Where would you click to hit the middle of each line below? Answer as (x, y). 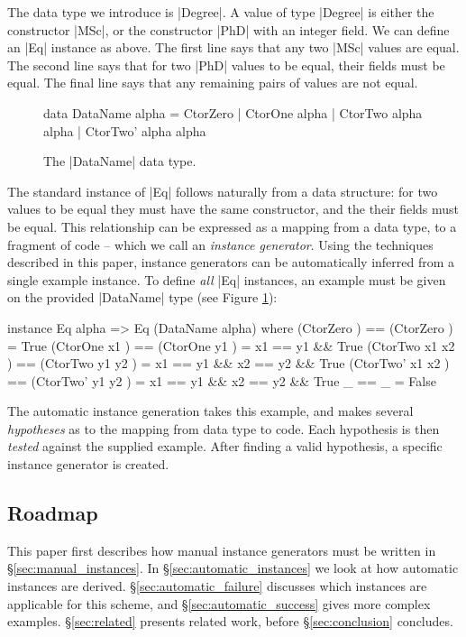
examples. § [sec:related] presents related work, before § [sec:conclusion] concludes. (230, 621)
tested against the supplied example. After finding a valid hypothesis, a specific (225, 446)
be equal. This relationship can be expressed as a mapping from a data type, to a (232, 226)
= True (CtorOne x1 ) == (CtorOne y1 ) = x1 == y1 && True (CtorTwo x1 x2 (231, 345)
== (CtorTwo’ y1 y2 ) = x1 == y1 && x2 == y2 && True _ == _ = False (222, 380)
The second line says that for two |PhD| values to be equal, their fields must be (226, 65)
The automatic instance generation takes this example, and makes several (210, 411)
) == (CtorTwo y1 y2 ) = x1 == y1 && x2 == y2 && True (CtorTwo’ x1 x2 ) (228, 363)
